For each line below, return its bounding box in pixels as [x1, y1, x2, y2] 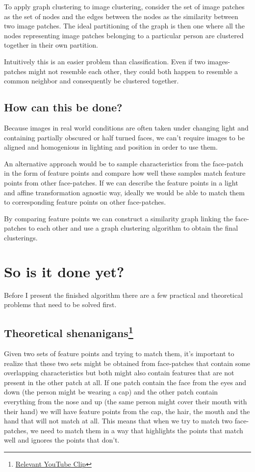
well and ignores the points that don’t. [4, 435, 120, 445]
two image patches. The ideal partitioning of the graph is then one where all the [4, 21, 245, 31]
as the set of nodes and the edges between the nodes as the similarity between [4, 11, 238, 21]
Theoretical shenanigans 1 [4, 323, 133, 341]
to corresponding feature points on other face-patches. [4, 197, 166, 207]
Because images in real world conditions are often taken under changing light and [4, 122, 249, 132]
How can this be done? [4, 100, 123, 115]
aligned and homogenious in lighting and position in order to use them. [4, 142, 218, 152]
